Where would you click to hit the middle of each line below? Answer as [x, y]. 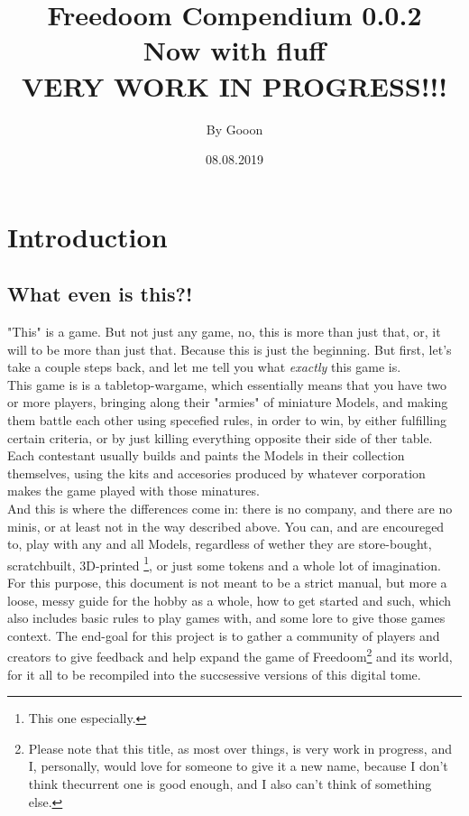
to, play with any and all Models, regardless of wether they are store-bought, [220, 544]
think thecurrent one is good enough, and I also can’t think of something [230, 784]
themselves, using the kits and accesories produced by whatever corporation [216, 473]
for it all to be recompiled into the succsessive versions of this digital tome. [214, 674]
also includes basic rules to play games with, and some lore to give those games [226, 618]
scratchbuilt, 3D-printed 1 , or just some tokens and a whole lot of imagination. [224, 563]
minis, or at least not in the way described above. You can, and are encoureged [226, 526]
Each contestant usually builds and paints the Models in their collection [206, 455]
